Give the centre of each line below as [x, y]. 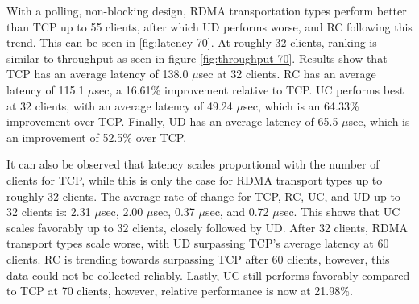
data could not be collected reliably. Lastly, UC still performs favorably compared [208, 275]
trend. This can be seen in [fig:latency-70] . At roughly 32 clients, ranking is [192, 42]
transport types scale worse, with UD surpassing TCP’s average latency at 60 [198, 243]
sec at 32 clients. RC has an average [287, 74]
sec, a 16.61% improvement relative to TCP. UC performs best [249, 89]
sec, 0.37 [174, 212]
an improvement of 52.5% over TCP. [97, 137]
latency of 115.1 [46, 89]
